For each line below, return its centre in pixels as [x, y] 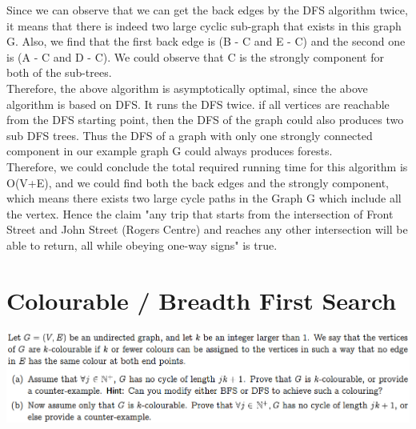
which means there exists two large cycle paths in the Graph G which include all [204, 198]
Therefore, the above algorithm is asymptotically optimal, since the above [187, 88]
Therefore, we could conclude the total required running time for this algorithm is [207, 166]
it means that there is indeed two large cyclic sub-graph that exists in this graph [204, 25]
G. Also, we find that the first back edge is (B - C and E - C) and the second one [206, 41]
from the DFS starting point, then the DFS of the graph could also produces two [205, 120]
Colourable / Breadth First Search [202, 300]
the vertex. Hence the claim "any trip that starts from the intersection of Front [200, 213]
